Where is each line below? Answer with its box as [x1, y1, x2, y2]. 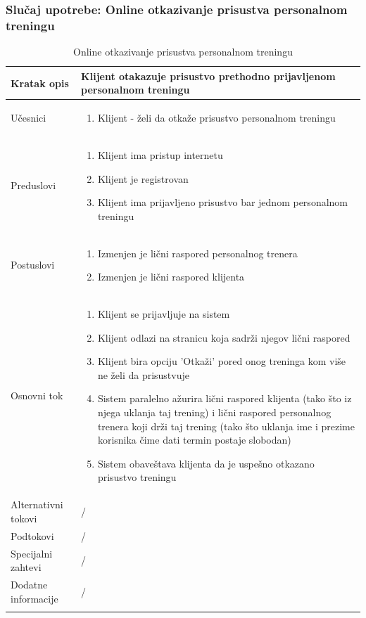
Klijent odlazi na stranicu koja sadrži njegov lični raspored [97, 330, 351, 345]
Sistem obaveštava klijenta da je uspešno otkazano [97, 456, 315, 470]
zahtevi [11, 560, 42, 574]
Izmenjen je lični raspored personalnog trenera [97, 245, 298, 260]
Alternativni [11, 497, 63, 512]
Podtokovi [11, 528, 54, 543]
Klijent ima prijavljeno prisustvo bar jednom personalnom [97, 195, 348, 210]
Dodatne [11, 577, 48, 591]
